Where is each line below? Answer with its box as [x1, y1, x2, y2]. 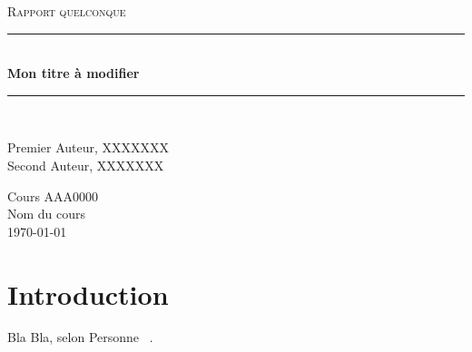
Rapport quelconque [7, 2, 126, 20]
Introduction [7, 275, 169, 312]
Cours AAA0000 [7, 186, 99, 205]
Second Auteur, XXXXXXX [7, 155, 164, 174]
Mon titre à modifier [7, 64, 140, 83]
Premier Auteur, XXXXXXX [7, 138, 170, 157]
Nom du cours [7, 204, 86, 223]
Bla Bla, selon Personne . [7, 328, 153, 347]
